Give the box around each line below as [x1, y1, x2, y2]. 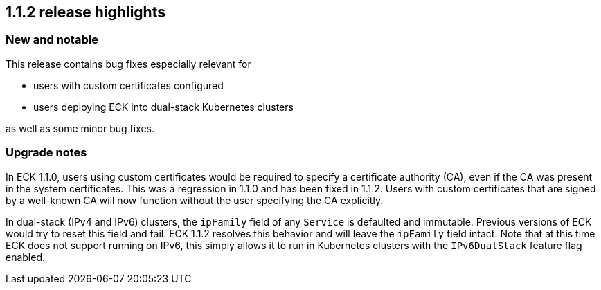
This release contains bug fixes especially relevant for [6, 57, 251, 70]
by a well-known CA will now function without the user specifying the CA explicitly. [6, 194, 384, 206]
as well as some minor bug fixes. [6, 122, 154, 134]
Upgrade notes [6, 145, 87, 160]
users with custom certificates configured [33, 79, 224, 91]
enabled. [6, 251, 46, 263]
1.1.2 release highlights [6, 3, 165, 21]
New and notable [6, 33, 98, 47]
